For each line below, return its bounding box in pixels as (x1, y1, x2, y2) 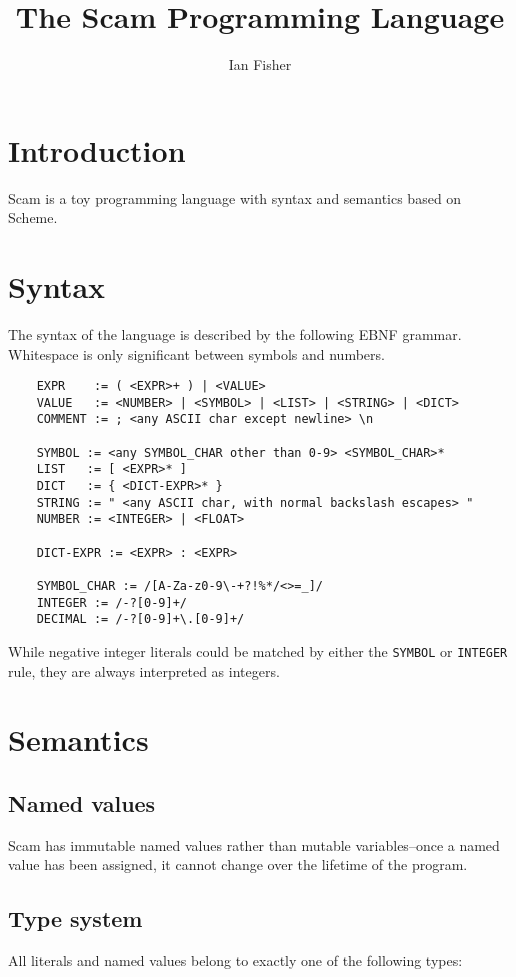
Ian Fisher (228, 54, 292, 75)
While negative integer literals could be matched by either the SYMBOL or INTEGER (8, 641, 508, 661)
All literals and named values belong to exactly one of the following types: (8, 950, 463, 971)
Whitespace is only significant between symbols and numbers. (8, 343, 385, 364)
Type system (8, 903, 143, 934)
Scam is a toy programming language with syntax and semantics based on (8, 187, 462, 208)
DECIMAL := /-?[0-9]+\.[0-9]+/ (36, 612, 245, 627)
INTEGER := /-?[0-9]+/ (36, 595, 187, 610)
